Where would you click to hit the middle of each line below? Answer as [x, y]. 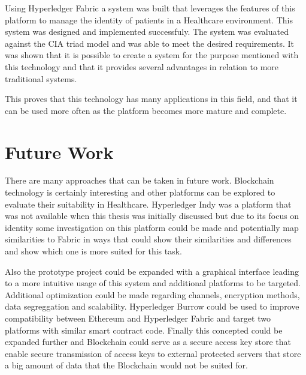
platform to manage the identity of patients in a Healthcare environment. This [149, 19]
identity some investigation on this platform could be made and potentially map [152, 227]
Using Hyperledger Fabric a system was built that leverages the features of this [150, 8]
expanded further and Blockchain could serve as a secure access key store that [148, 342]
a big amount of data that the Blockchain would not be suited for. [126, 365]
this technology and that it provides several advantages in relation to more [142, 66]
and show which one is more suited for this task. [94, 251]
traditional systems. [41, 78]
